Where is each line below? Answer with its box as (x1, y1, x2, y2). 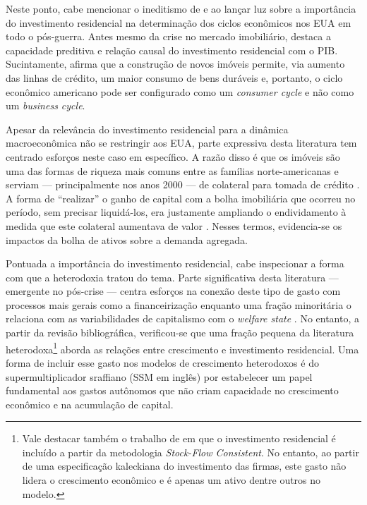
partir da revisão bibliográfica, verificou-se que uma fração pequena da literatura (6, 325, 354, 340)
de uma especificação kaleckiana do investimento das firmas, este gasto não (22, 458, 347, 473)
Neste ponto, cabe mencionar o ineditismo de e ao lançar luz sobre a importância (6, 1, 356, 16)
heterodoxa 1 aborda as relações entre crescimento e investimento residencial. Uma (6, 339, 359, 356)
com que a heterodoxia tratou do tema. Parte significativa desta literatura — (6, 269, 339, 284)
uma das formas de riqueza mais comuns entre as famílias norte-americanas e (6, 163, 339, 178)
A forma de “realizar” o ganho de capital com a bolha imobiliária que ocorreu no (6, 190, 356, 205)
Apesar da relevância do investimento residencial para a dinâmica (6, 121, 289, 136)
